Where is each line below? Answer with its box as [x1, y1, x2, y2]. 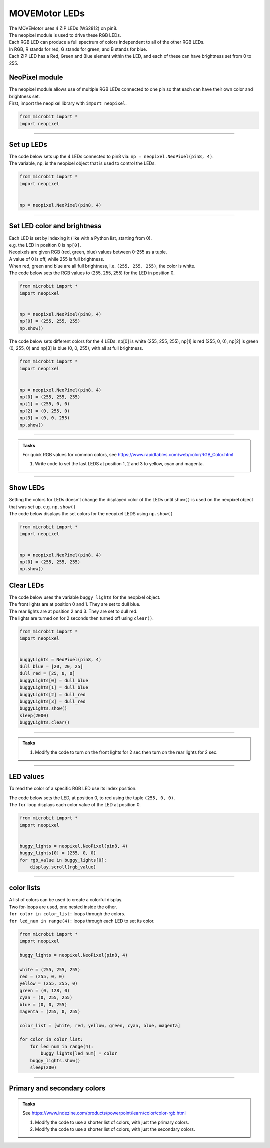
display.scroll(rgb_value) [30, 864, 97, 870]
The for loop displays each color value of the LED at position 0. [9, 802, 141, 808]
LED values [9, 772, 45, 781]
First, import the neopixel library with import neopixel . [9, 100, 127, 106]
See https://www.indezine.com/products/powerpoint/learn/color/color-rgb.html [22, 1110, 186, 1116]
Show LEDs [9, 484, 45, 492]
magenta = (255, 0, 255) [19, 1008, 81, 1014]
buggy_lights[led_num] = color [40, 1051, 117, 1056]
